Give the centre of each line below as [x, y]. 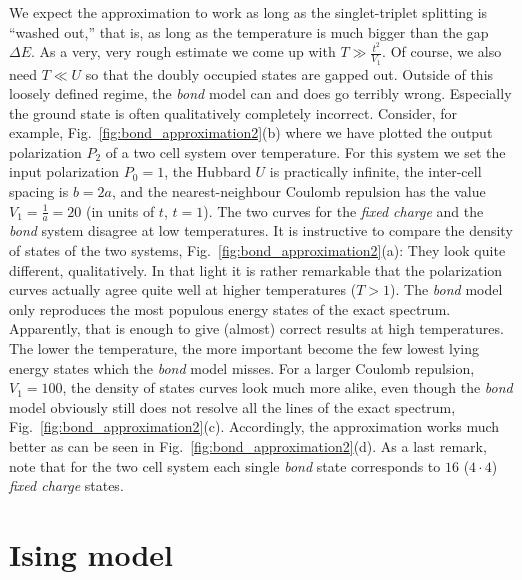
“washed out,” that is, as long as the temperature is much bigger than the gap [249, 31]
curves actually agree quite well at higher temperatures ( [183, 289]
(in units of [120, 210]
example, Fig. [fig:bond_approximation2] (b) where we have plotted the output [251, 132]
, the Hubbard [207, 171]
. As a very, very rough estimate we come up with [183, 51]
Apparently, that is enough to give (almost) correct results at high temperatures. [256, 328]
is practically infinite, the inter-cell [375, 171]
